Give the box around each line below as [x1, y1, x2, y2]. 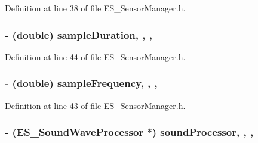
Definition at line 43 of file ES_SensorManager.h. [5, 99, 186, 111]
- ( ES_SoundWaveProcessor [5, 125, 144, 139]
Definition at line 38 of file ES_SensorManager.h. [5, 2, 186, 14]
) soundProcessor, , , [152, 125, 254, 139]
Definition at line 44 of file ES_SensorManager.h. [5, 50, 186, 63]
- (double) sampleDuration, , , [5, 27, 152, 42]
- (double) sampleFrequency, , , [5, 76, 158, 91]
